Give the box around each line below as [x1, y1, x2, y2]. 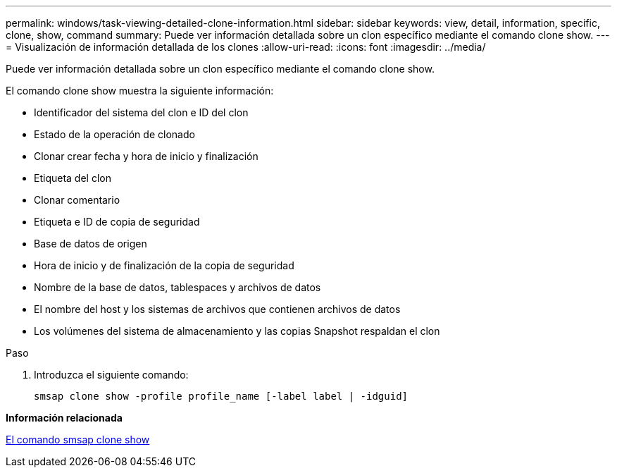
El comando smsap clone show [6, 434, 150, 446]
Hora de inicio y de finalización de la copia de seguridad [34, 259, 294, 271]
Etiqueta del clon [34, 172, 111, 184]
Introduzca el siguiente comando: [34, 369, 189, 381]
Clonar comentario [34, 194, 120, 206]
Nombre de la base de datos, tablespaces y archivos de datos [34, 281, 321, 293]
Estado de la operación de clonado [34, 128, 195, 140]
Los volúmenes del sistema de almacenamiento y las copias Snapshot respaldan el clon [34, 325, 440, 337]
